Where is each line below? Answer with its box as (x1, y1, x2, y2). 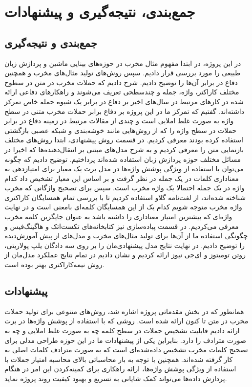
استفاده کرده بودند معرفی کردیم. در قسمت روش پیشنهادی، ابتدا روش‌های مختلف (4, 135, 243, 145)
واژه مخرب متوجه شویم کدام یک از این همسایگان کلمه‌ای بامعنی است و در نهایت (4, 202, 242, 212)
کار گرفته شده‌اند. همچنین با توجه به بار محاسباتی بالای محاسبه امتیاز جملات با (4, 354, 233, 364)
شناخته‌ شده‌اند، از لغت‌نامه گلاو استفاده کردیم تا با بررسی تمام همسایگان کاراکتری (4, 192, 246, 202)
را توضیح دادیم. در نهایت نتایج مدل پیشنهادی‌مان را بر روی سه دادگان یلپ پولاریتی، (4, 240, 245, 250)
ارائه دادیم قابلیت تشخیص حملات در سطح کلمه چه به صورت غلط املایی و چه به (4, 325, 240, 336)
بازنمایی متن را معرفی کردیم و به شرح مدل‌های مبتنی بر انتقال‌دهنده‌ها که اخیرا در (4, 144, 244, 154)
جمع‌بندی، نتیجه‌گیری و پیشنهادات (4, 1, 195, 22)
